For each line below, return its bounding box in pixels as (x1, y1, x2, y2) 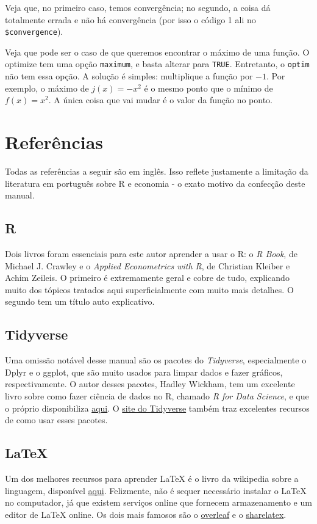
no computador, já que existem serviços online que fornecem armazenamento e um (5, 496, 312, 509)
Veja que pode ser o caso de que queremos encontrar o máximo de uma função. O (5, 45, 310, 58)
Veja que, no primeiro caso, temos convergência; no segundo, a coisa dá (5, 1, 271, 13)
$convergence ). (5, 25, 63, 38)
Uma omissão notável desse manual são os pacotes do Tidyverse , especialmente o (5, 354, 307, 366)
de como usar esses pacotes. (5, 413, 108, 426)
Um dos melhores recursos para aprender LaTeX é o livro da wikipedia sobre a (5, 471, 299, 484)
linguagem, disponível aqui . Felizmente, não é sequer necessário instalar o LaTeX (5, 484, 307, 497)
